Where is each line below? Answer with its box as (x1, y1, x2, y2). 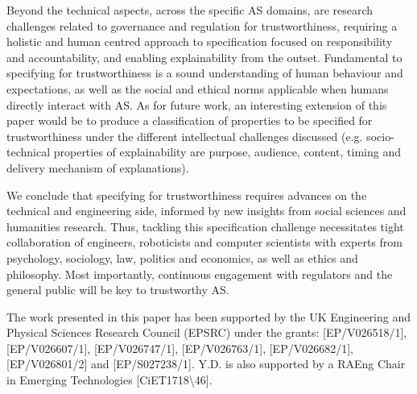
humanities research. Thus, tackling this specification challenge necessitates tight (6, 218, 404, 234)
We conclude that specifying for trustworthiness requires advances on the (6, 186, 367, 203)
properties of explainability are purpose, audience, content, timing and (53, 143, 401, 160)
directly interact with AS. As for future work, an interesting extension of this (6, 96, 387, 113)
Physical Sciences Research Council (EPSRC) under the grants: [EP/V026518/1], (6, 324, 407, 341)
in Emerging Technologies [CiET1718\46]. (6, 371, 213, 388)
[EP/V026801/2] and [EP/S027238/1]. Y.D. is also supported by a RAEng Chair (6, 355, 406, 372)
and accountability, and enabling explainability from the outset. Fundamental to (6, 48, 403, 65)
